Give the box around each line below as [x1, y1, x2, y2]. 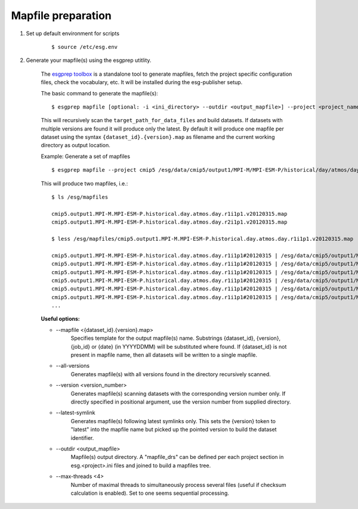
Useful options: [41, 315, 80, 322]
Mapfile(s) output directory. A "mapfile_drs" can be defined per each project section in [70, 454, 284, 461]
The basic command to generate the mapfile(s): [41, 89, 158, 97]
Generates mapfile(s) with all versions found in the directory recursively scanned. [70, 370, 271, 378]
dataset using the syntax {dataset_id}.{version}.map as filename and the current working [41, 134, 275, 141]
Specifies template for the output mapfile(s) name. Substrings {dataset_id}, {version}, [70, 334, 281, 342]
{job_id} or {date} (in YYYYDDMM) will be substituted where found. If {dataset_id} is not [70, 343, 287, 350]
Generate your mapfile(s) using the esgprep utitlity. [26, 57, 152, 64]
